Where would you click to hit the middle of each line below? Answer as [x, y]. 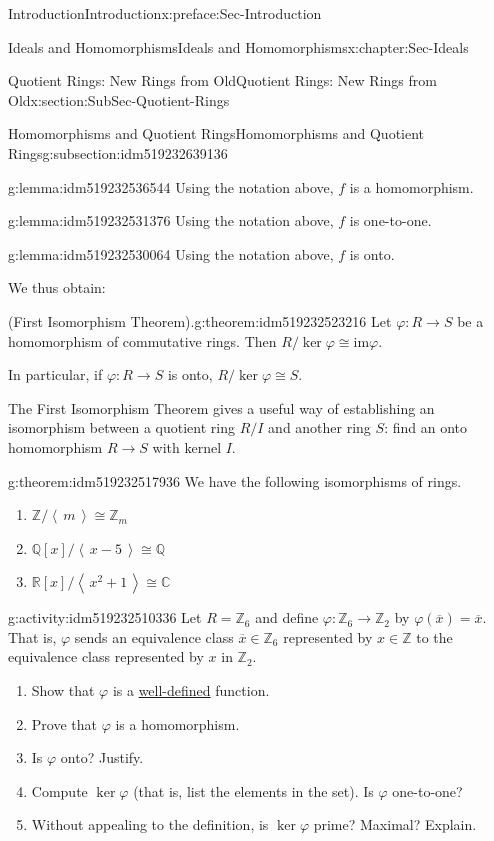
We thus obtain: [57, 287]
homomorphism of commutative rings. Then [142, 340]
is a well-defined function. [191, 690]
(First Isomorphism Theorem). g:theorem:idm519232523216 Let [200, 320]
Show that [63, 690]
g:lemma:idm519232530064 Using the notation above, [171, 253]
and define [287, 617]
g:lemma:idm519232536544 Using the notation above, [171, 186]
